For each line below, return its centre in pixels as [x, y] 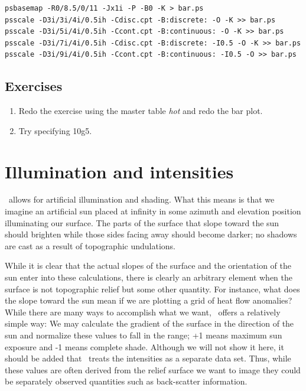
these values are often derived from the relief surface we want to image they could [153, 369]
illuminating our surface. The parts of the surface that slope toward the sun [142, 222]
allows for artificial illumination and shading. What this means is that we [141, 199]
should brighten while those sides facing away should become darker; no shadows [151, 234]
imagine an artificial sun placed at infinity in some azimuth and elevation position [153, 211]
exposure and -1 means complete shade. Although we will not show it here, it [144, 346]
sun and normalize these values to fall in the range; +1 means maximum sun [144, 335]
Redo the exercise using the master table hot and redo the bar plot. [141, 111]
